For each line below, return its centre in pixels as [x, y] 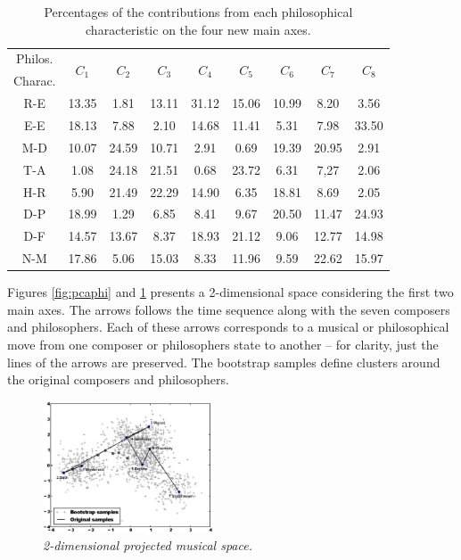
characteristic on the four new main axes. [198, 29]
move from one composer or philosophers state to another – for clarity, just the [223, 344]
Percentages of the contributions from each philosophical [198, 12]
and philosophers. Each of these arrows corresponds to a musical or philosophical [228, 327]
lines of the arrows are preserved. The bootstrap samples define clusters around [224, 362]
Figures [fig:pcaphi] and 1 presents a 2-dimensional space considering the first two [230, 292]
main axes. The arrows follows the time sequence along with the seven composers [229, 309]
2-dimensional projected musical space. [148, 544]
